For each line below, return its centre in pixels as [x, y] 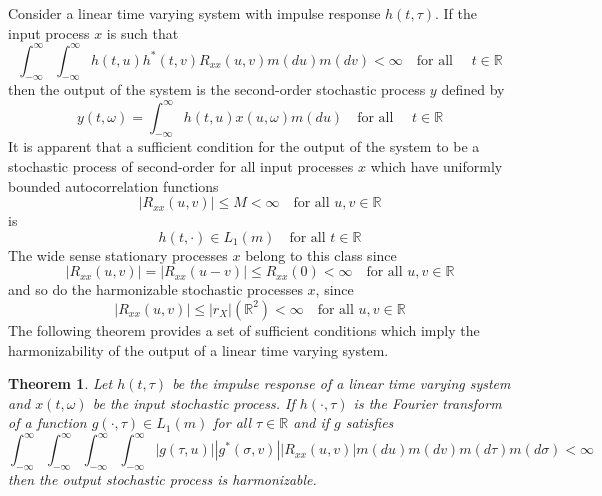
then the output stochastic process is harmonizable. [162, 479]
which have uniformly [436, 165]
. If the [456, 13]
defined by [473, 89]
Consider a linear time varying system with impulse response [194, 13]
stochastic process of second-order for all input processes [181, 165]
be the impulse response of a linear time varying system [341, 383]
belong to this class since [321, 254]
